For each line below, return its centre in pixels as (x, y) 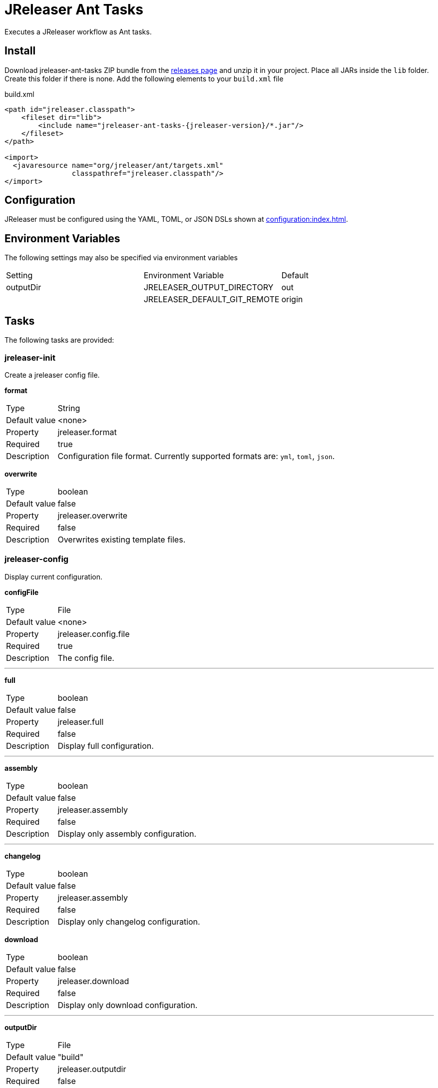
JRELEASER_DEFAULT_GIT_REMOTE (212, 299)
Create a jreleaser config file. (52, 375)
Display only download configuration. (128, 1005)
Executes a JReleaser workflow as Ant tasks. (78, 31)
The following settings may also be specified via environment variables (121, 258)
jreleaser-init (30, 357)
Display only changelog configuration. (129, 921)
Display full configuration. (106, 746)
